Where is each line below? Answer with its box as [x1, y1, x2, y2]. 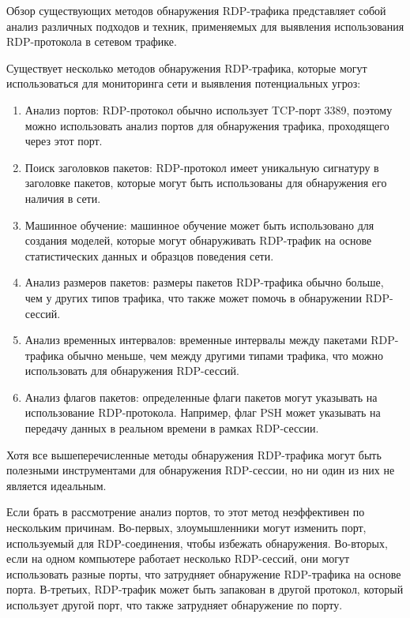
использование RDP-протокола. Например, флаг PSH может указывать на [24, 404, 381, 421]
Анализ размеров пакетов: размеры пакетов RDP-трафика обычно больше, [24, 274, 384, 290]
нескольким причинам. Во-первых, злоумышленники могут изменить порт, [6, 519, 367, 536]
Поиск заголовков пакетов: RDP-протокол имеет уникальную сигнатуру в [24, 159, 379, 175]
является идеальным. [6, 477, 107, 493]
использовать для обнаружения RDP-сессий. [24, 362, 239, 379]
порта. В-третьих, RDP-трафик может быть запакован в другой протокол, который [6, 581, 404, 597]
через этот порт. [24, 133, 103, 149]
